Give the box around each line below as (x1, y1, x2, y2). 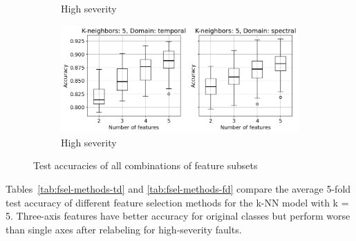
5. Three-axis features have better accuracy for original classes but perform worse (6, 209, 350, 223)
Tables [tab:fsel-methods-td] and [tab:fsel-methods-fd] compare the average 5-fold (6, 181, 351, 195)
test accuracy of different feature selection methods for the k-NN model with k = (6, 195, 349, 209)
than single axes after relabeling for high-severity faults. (6, 222, 242, 236)
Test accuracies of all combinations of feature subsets (33, 158, 258, 173)
